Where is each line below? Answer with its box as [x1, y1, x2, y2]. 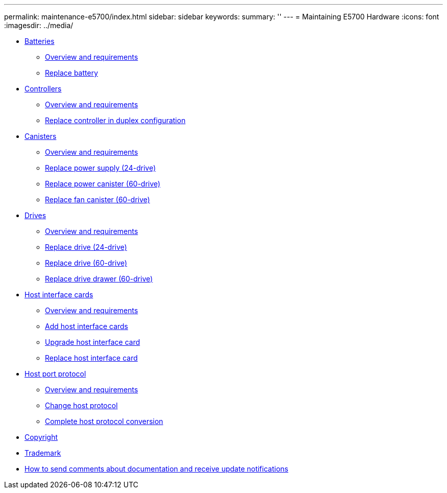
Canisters [24, 132, 57, 140]
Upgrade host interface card [45, 338, 140, 346]
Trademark [24, 449, 61, 457]
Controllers [24, 84, 62, 93]
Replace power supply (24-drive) [45, 163, 156, 172]
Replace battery [45, 68, 98, 77]
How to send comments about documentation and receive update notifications [24, 464, 288, 473]
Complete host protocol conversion [45, 417, 163, 426]
